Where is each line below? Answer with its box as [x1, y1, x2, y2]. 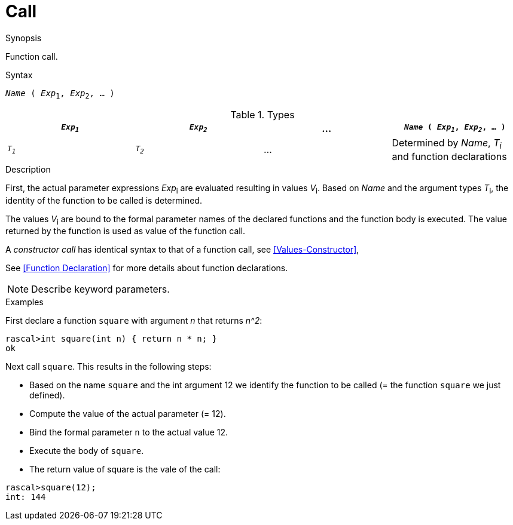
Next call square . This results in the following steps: [5, 361, 212, 372]
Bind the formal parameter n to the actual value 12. [29, 427, 228, 438]
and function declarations [392, 150, 507, 162]
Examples [5, 297, 44, 308]
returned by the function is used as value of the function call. [5, 226, 246, 237]
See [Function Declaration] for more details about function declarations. [5, 263, 288, 274]
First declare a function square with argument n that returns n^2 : [5, 315, 262, 326]
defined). [29, 390, 65, 401]
